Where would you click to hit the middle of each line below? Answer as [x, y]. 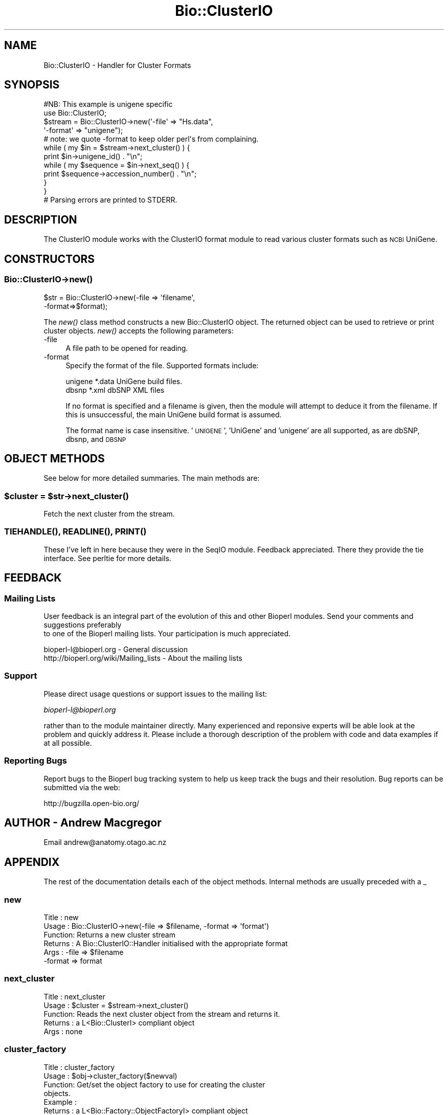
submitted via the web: [82, 787]
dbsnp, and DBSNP [96, 439]
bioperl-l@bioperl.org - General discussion [116, 650]
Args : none [63, 1031]
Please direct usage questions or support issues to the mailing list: [155, 694]
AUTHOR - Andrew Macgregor [83, 822]
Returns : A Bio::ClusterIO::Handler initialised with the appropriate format [166, 943]
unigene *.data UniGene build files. [124, 381]
